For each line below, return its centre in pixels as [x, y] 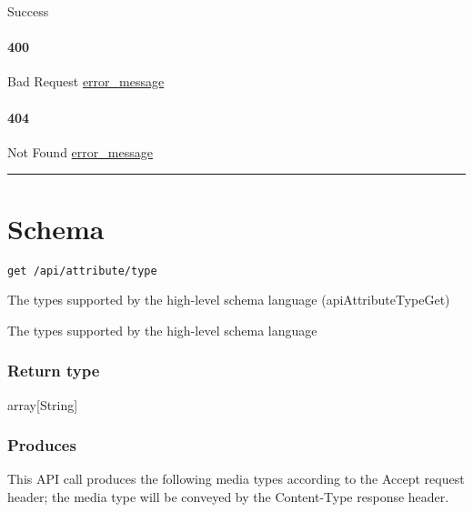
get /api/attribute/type [82, 271]
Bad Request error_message [86, 81]
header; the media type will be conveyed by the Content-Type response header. [228, 496]
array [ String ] [43, 404]
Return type [54, 371]
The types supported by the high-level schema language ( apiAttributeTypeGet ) [229, 300]
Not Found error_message [80, 151]
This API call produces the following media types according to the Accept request [236, 479]
